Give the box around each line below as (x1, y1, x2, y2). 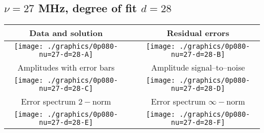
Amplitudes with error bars (17, 61, 115, 74)
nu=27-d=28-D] (171, 84, 225, 93)
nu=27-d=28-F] (171, 118, 225, 127)
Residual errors (167, 27, 229, 39)
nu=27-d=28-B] (171, 50, 225, 59)
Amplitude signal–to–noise (151, 61, 245, 74)
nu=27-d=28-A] (39, 50, 93, 59)
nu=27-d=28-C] (39, 84, 93, 93)
